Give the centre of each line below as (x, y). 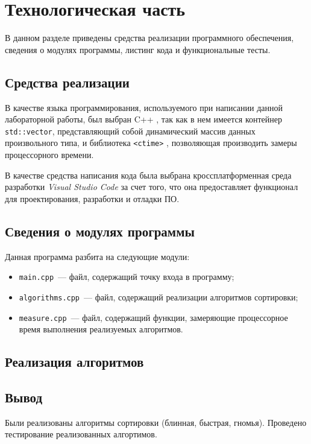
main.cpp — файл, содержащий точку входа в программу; (127, 277)
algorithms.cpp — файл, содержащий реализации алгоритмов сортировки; (159, 297)
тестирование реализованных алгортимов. (81, 434)
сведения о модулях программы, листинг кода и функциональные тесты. (138, 49)
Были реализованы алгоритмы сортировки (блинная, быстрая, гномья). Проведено (156, 422)
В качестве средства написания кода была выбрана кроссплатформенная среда (148, 175)
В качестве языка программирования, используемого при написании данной (144, 107)
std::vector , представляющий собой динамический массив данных (130, 131)
